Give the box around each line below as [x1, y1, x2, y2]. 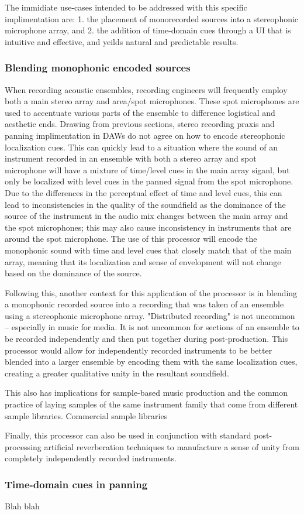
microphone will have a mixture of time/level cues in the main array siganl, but [5, 163, 290, 176]
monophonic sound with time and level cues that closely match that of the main [5, 244, 292, 256]
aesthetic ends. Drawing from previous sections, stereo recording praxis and [5, 118, 275, 130]
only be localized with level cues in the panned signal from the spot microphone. [5, 175, 293, 187]
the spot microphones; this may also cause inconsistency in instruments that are [5, 221, 292, 233]
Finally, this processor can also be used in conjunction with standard [5, 429, 251, 441]
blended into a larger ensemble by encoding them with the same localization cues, [5, 355, 298, 368]
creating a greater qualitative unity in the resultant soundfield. [5, 366, 229, 379]
